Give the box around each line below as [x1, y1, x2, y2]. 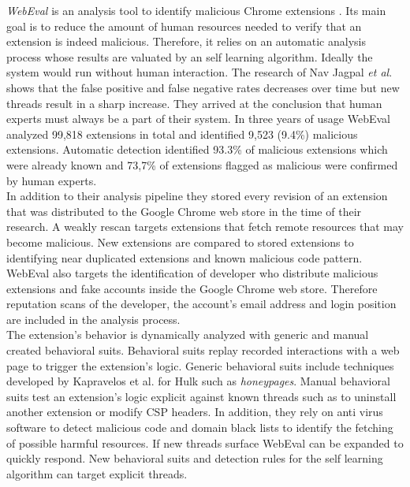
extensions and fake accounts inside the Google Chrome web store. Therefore [6, 280, 378, 296]
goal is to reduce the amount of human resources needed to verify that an [6, 17, 362, 34]
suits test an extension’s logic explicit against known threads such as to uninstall [6, 388, 397, 404]
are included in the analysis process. [6, 310, 181, 327]
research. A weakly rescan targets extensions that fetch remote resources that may [6, 218, 404, 235]
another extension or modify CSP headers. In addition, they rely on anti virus [6, 403, 383, 420]
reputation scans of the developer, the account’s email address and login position [6, 296, 397, 312]
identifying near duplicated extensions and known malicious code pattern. [6, 249, 363, 266]
